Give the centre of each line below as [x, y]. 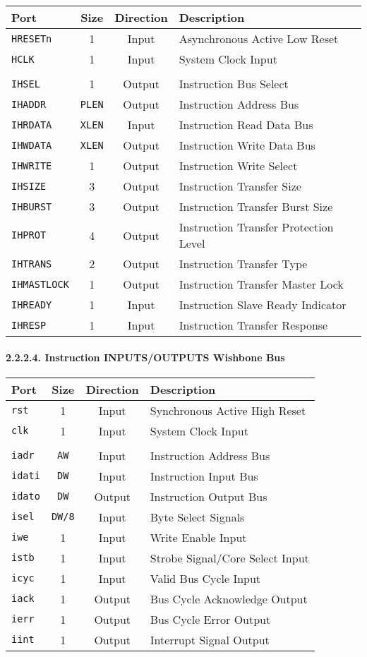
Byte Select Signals [197, 517]
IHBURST [32, 206]
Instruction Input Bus [204, 476]
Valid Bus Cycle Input [205, 578]
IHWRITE [32, 165]
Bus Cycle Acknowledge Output [229, 598]
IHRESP [29, 325]
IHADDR [29, 104]
